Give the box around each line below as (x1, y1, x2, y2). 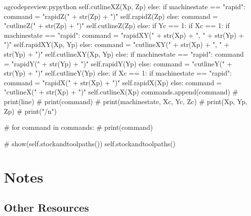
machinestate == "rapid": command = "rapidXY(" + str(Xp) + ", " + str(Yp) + (4, 30, 244, 40)
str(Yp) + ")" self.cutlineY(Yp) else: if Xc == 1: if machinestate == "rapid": (4, 68, 232, 78)
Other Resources (4, 200, 89, 215)
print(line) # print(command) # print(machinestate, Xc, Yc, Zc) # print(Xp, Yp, (4, 96, 248, 106)
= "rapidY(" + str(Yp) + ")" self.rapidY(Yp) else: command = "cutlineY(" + (4, 58, 233, 68)
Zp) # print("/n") (4, 106, 57, 116)
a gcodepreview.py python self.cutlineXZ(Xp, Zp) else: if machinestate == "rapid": (4, 1, 246, 11)
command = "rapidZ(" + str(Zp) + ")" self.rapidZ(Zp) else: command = (4, 11, 218, 21)
